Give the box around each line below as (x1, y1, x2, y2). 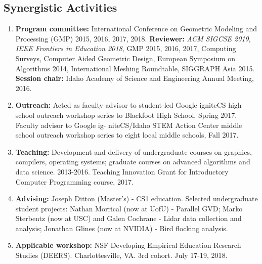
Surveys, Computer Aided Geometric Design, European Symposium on (15, 53, 235, 63)
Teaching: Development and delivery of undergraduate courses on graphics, (15, 146, 252, 157)
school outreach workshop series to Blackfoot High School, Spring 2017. (15, 109, 237, 120)
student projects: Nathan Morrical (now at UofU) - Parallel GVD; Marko (15, 203, 243, 213)
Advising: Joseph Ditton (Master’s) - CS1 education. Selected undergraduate (15, 193, 258, 204)
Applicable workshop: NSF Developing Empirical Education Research (15, 240, 241, 250)
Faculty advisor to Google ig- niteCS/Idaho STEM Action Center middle (15, 119, 242, 130)
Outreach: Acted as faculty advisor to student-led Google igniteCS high (15, 100, 242, 110)
